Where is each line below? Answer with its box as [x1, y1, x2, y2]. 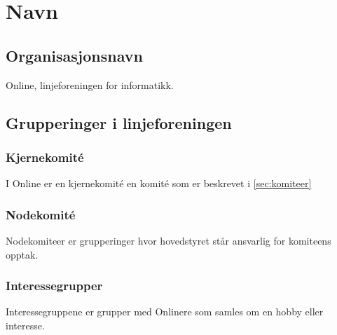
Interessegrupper [6, 277, 103, 294]
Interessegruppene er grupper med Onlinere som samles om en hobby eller [6, 304, 324, 319]
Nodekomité [6, 205, 76, 223]
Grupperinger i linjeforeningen [6, 111, 232, 133]
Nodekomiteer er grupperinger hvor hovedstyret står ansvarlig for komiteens [6, 233, 331, 247]
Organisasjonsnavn [6, 44, 143, 66]
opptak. [6, 247, 39, 261]
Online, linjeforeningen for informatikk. [6, 77, 174, 92]
